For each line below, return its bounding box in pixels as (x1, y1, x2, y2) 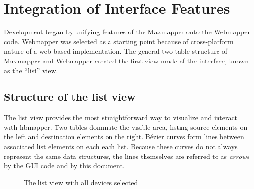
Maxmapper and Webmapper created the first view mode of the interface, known (4, 55, 249, 65)
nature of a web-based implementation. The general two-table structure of (4, 46, 227, 56)
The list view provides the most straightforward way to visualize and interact (4, 112, 238, 123)
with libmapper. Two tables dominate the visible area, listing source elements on (4, 122, 248, 132)
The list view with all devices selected (24, 177, 138, 187)
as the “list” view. (4, 65, 58, 75)
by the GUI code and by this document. (4, 160, 125, 171)
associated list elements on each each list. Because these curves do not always (4, 141, 238, 152)
